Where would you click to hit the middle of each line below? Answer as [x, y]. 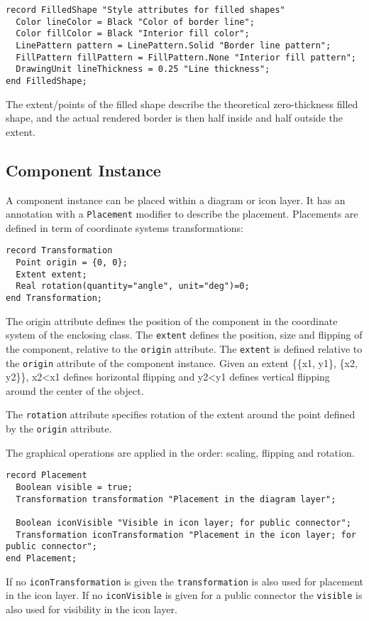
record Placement [46, 476]
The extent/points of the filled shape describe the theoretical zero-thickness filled [182, 103]
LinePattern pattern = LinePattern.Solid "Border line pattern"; [174, 45]
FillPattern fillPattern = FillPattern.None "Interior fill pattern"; [186, 57]
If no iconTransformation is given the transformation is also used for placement [184, 581]
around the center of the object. [75, 390]
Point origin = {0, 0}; [72, 263]
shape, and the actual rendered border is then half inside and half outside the [174, 118]
